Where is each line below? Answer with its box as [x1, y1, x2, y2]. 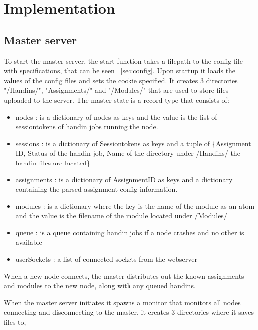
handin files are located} [15, 157, 90, 167]
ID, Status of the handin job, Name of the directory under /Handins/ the [15, 148, 240, 158]
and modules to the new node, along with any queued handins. [4, 280, 196, 291]
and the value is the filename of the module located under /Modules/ [15, 210, 227, 221]
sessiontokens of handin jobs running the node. [15, 121, 158, 132]
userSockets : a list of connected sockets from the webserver [15, 254, 197, 264]
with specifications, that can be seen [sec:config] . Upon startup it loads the [4, 65, 236, 76]
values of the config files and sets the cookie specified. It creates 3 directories [4, 75, 238, 85]
